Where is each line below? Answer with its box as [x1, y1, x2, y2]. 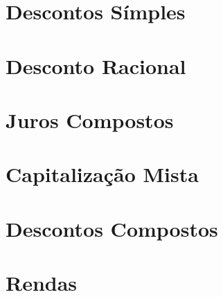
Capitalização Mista [6, 160, 199, 188]
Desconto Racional [6, 51, 186, 80]
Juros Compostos [6, 105, 174, 134]
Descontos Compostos [6, 214, 218, 242]
